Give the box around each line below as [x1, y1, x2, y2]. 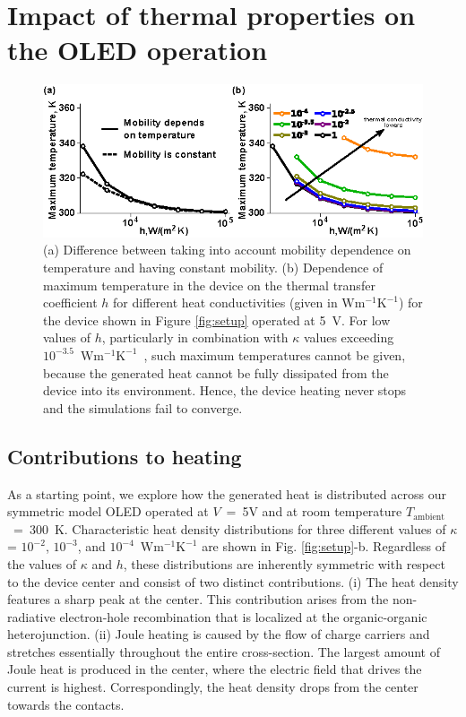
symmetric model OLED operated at [7, 502, 209, 521]
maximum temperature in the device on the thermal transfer [43, 275, 375, 294]
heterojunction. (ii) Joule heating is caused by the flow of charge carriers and [7, 625, 430, 644]
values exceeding [303, 328, 394, 347]
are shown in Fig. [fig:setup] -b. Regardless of [202, 537, 445, 556]
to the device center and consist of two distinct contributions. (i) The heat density [7, 572, 459, 591]
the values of [7, 554, 77, 573]
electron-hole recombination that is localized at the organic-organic [59, 607, 427, 626]
